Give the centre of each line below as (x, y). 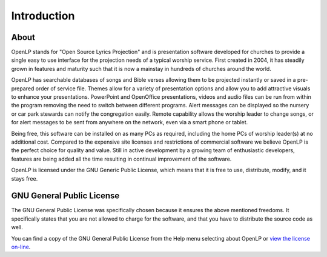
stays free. (25, 178)
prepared (23, 88)
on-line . (21, 247)
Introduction (43, 16)
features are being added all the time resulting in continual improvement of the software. (121, 159)
